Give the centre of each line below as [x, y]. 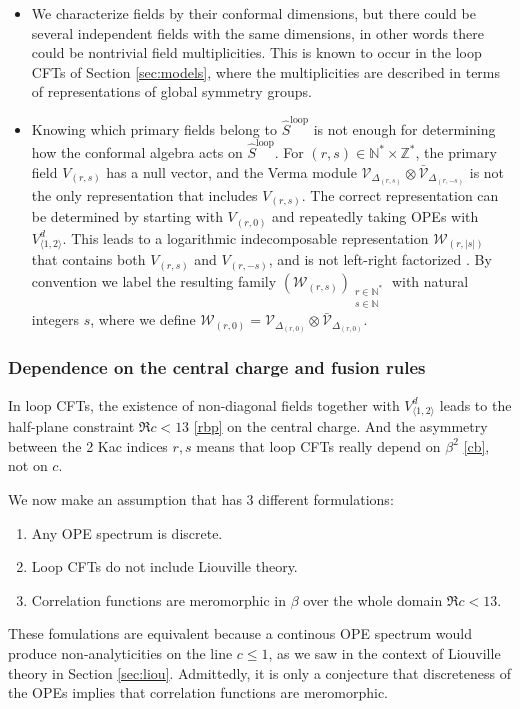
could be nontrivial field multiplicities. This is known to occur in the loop [256, 52]
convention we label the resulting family [154, 280]
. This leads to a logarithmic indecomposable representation [245, 237]
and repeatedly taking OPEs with [375, 216]
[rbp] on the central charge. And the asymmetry [340, 426]
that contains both [88, 259]
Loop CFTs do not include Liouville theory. [164, 566]
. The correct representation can [400, 194]
